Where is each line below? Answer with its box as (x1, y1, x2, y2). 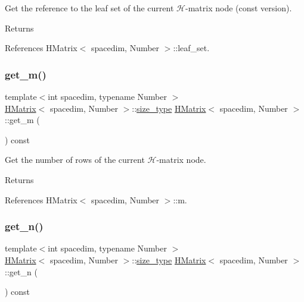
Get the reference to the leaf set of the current (5, 2, 174, 14)
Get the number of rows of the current (5, 153, 145, 166)
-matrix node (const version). (185, 2, 292, 14)
